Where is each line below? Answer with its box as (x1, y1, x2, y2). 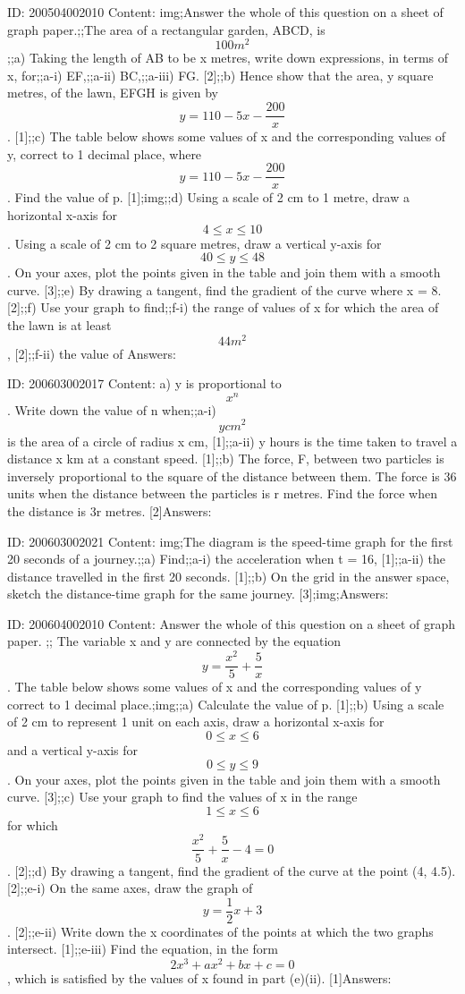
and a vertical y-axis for (7, 740, 138, 759)
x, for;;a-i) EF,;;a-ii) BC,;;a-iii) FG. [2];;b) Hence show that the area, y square (7, 65, 434, 84)
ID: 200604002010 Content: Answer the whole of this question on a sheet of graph (7, 614, 456, 633)
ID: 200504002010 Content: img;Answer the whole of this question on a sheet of (7, 3, 444, 21)
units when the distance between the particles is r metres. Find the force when (7, 484, 437, 503)
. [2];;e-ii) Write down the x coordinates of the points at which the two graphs (7, 922, 434, 940)
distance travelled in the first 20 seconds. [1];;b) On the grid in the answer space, (7, 566, 450, 585)
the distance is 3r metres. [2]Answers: (7, 501, 212, 520)
